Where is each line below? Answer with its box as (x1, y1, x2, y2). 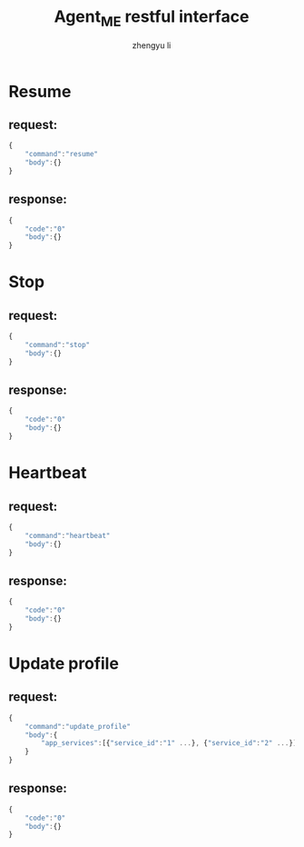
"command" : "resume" (25, 150, 99, 159)
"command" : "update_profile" (25, 722, 131, 731)
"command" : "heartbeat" (25, 531, 111, 540)
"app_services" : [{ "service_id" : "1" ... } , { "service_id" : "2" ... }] (41, 739, 298, 748)
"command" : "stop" (25, 341, 91, 350)
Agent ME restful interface (54, 6, 250, 30)
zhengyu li (132, 39, 172, 51)
